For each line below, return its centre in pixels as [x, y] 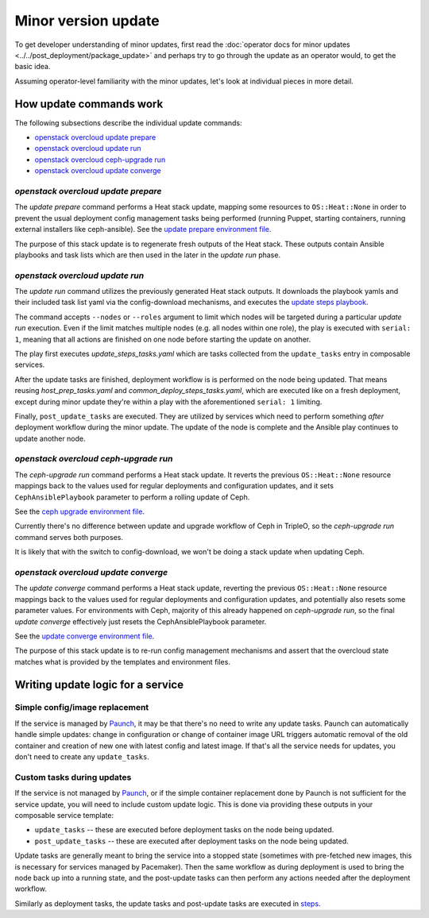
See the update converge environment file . [85, 636]
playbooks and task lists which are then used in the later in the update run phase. [148, 255]
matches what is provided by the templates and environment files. [122, 661]
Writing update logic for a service [99, 684]
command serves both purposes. [69, 537]
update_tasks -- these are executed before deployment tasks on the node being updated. [184, 830]
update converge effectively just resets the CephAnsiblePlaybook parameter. [141, 621]
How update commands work [89, 104]
